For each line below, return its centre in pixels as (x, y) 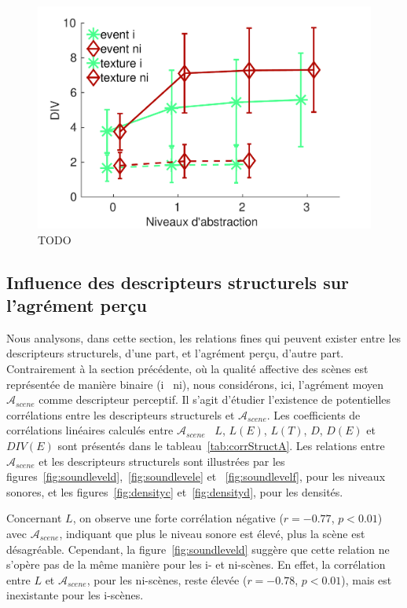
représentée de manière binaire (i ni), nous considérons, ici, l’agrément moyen (195, 384)
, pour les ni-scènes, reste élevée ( (167, 579)
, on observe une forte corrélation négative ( (178, 518)
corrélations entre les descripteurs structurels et (121, 414)
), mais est (367, 579)
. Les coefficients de (313, 414)
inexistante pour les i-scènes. (75, 595)
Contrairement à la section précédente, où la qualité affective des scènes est (187, 369)
